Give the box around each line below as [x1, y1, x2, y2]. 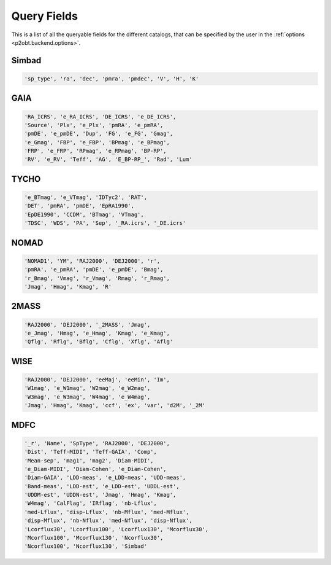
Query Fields [11, 9, 78, 23]
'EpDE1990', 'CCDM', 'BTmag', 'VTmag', [24, 211, 144, 218]
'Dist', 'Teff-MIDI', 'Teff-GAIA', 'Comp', [24, 448, 158, 456]
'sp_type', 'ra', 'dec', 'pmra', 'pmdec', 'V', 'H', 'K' [24, 75, 199, 82]
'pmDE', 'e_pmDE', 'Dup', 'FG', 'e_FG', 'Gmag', [24, 130, 173, 138]
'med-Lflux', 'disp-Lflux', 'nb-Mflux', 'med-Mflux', [24, 508, 189, 515]
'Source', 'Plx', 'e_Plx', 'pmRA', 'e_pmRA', [24, 122, 164, 128]
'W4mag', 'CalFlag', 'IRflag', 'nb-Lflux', [24, 500, 158, 507]
